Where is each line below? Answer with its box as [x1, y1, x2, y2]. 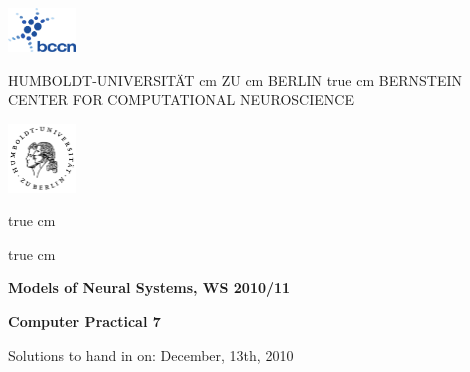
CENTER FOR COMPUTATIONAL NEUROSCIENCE [8, 89, 354, 110]
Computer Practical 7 [8, 310, 161, 331]
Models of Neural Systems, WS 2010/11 [8, 277, 291, 298]
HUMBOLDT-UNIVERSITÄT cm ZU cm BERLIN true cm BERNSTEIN [8, 69, 463, 90]
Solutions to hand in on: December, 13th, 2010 [8, 344, 294, 365]
